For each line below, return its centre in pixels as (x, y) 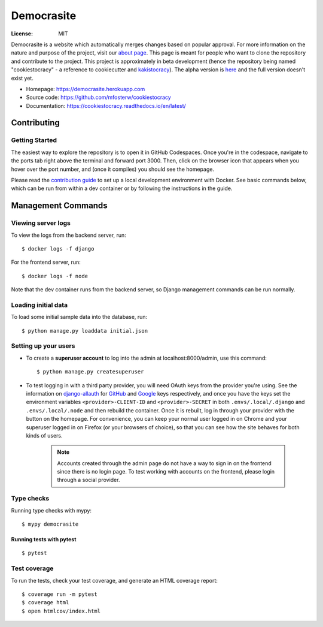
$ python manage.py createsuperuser (90, 372)
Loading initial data (39, 305)
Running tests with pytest (44, 539)
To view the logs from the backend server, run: (69, 235)
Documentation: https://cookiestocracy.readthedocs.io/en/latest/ (106, 105)
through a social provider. (89, 480)
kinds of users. (44, 435)
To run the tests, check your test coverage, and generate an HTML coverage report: (115, 580)
